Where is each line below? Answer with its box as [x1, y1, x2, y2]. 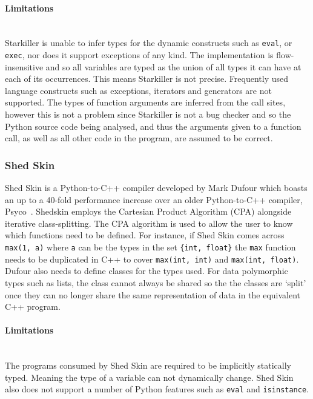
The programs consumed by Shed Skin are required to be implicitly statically [5, 359, 291, 372]
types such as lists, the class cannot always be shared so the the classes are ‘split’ [5, 276, 306, 289]
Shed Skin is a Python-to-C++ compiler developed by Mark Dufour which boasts [5, 181, 308, 194]
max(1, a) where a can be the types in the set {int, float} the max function [5, 241, 296, 253]
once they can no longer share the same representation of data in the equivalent [5, 288, 301, 301]
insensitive [5, 60, 44, 73]
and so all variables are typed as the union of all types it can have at [45, 60, 301, 73]
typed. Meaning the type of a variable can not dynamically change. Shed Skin [5, 370, 294, 383]
